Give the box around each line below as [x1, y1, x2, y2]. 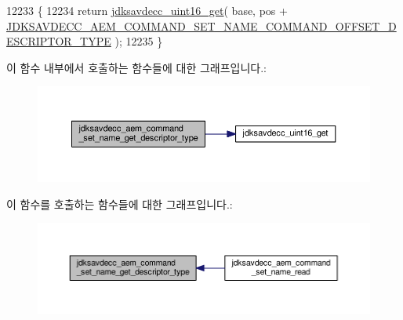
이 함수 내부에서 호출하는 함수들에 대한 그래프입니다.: [6, 59, 267, 75]
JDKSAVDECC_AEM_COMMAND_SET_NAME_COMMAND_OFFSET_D [6, 17, 397, 34]
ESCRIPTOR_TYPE [6, 33, 111, 49]
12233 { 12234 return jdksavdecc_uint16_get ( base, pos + [6, 2, 288, 18]
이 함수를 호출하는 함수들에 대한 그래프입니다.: [6, 195, 233, 212]
